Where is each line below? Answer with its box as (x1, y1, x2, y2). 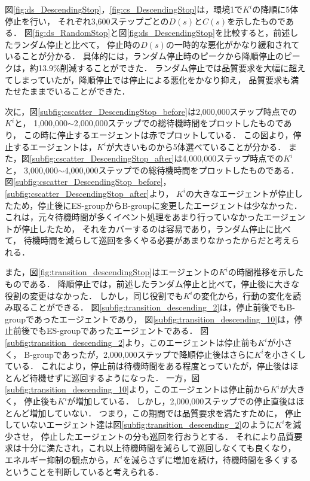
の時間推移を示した (228, 266, 303, 278)
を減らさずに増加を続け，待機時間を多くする (122, 453, 298, 465)
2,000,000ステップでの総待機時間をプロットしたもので (73, 117, 284, 129)
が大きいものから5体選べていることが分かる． (106, 140, 286, 153)
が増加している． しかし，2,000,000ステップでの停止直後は (67, 395, 296, 407)
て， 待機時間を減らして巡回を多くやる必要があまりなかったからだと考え (5, 234, 291, 246)
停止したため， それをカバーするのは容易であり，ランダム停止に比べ (21, 222, 291, 235)
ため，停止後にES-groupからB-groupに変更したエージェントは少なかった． (13, 199, 302, 211)
